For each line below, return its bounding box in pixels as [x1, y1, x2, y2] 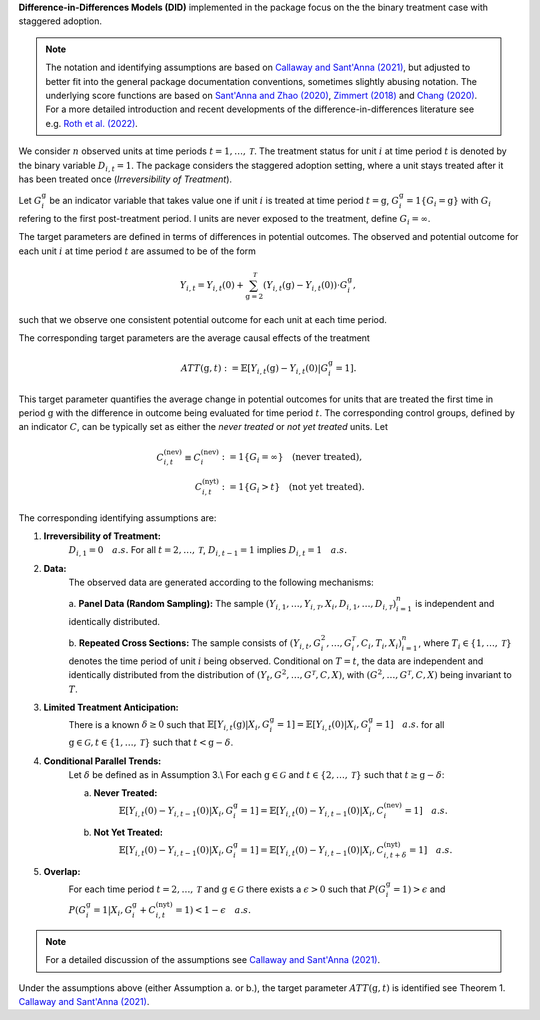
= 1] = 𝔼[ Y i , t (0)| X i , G [276, 719, 369, 733]
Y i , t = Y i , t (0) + [180, 279, 244, 293]
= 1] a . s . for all [375, 718, 445, 730]
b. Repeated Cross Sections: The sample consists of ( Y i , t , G [68, 637, 322, 652]
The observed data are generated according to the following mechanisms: [68, 576, 374, 589]
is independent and [415, 598, 495, 610]
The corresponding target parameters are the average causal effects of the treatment [18, 331, 370, 344]
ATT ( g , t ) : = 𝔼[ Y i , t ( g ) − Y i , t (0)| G [180, 362, 329, 376]
